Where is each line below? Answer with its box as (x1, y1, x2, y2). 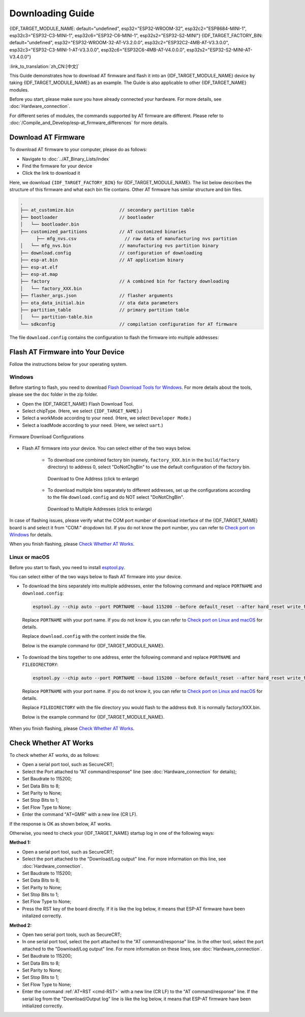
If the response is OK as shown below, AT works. (9, 821, 112, 827)
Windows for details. (9, 532, 53, 538)
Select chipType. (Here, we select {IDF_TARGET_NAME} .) (22, 408, 142, 414)
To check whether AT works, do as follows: (9, 752, 100, 758)
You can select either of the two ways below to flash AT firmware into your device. (9, 573, 182, 580)
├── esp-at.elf (20, 264, 58, 270)
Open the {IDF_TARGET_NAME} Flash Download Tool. (22, 401, 134, 407)
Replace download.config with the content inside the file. (22, 633, 147, 639)
